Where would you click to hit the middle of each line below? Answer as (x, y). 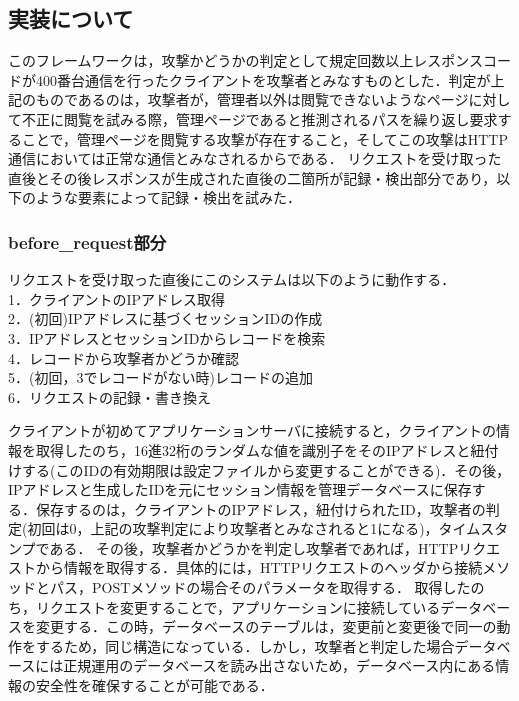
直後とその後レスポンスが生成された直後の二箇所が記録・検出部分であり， (252, 177)
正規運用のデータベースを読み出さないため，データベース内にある (279, 665)
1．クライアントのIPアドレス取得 (117, 298)
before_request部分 (87, 241)
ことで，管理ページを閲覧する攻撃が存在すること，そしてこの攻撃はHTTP (265, 138)
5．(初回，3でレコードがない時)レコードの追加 (160, 377)
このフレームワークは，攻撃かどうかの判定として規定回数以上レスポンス (245, 60)
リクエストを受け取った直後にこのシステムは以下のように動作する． (232, 279)
